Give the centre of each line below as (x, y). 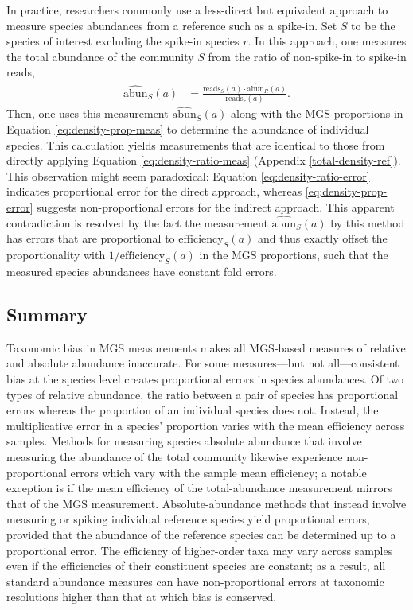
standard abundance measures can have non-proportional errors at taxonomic (195, 581)
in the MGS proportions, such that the (294, 255)
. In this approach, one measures (327, 41)
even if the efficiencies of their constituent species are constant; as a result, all (196, 566)
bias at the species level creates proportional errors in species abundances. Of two (205, 379)
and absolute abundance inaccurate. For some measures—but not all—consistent (203, 363)
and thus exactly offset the (322, 238)
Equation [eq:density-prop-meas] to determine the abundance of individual (188, 129)
